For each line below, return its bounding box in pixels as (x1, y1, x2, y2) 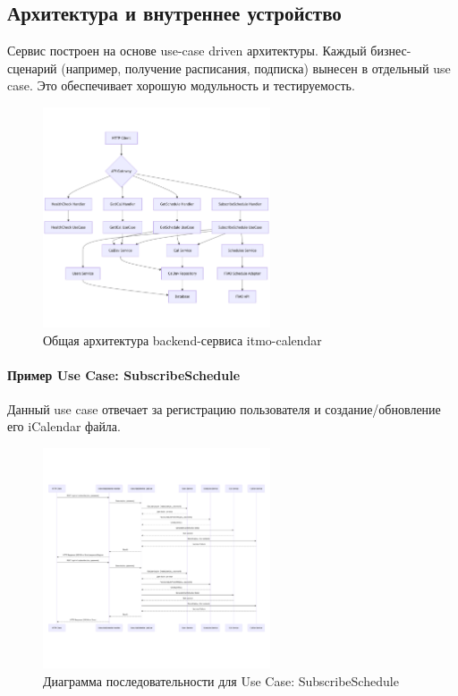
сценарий (7, 58, 57, 77)
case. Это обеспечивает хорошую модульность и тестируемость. (7, 76, 355, 95)
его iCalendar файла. (7, 417, 121, 436)
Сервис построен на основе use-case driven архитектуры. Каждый (7, 41, 367, 60)
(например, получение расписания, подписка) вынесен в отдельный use (61, 58, 451, 77)
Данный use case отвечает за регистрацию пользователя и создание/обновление (7, 399, 441, 418)
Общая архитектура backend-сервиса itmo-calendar (43, 330, 322, 349)
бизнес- (370, 41, 411, 60)
